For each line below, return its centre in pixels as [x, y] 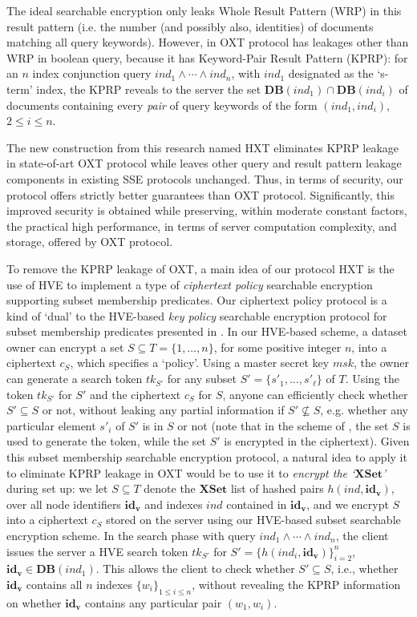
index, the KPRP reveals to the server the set [149, 89]
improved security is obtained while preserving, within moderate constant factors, [207, 210]
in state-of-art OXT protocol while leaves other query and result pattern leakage [204, 163]
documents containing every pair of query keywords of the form [162, 105]
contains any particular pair [153, 602]
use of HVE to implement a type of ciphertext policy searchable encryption [190, 284]
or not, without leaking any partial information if [163, 410]
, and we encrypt [348, 504]
